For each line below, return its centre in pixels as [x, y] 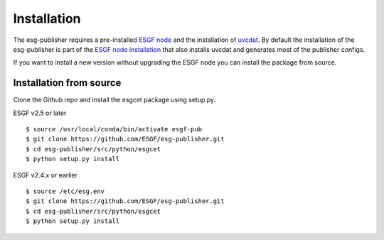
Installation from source [67, 83]
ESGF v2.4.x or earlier [46, 175]
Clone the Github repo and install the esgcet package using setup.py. [114, 100]
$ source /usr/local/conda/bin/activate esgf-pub [114, 129]
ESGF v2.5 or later [40, 113]
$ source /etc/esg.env [65, 191]
